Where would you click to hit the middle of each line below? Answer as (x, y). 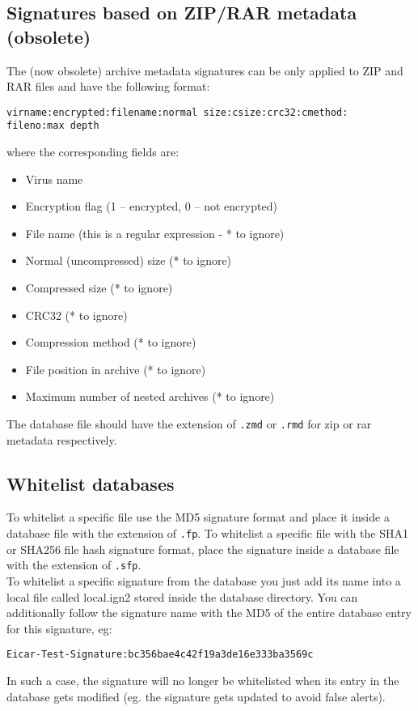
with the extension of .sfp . (74, 565)
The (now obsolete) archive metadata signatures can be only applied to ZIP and (205, 70)
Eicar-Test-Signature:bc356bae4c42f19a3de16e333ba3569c (160, 655)
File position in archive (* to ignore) (116, 369)
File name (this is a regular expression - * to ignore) (155, 233)
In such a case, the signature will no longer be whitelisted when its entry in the (203, 681)
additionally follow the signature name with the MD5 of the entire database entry (209, 613)
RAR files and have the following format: (108, 86)
